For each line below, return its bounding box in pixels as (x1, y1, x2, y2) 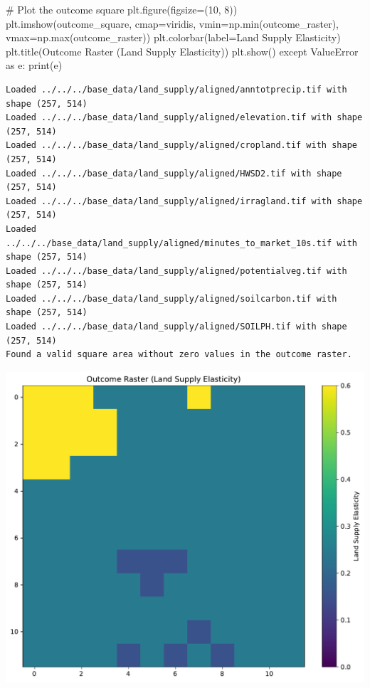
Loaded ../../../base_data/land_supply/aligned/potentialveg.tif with (6, 265, 347, 276)
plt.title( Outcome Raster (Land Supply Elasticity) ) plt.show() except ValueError (6, 43, 359, 58)
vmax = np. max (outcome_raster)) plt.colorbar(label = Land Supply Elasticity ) (6, 30, 341, 45)
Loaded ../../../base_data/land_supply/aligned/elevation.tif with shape (6, 112, 363, 123)
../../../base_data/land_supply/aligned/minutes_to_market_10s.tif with (6, 238, 357, 248)
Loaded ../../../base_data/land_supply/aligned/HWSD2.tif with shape (6, 168, 342, 179)
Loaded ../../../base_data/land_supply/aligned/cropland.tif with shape (6, 140, 357, 151)
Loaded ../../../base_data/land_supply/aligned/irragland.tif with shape (6, 196, 363, 206)
